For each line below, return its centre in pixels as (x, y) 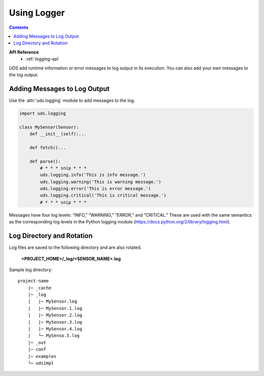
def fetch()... (48, 147)
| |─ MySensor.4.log (55, 329)
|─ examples (42, 356)
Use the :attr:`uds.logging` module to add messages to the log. (72, 100)
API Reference (24, 52)
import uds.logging (43, 113)
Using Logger (37, 13)
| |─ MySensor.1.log (55, 308)
